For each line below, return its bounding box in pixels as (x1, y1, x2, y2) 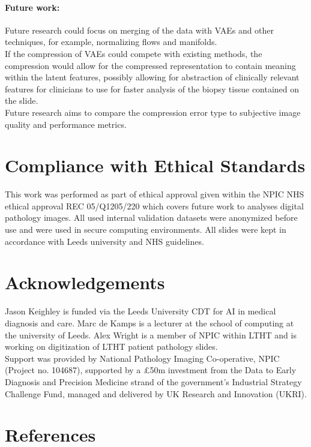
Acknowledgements (5, 270, 165, 295)
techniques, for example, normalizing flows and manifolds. (5, 35, 217, 48)
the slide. (5, 94, 38, 107)
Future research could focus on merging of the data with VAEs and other (5, 23, 274, 36)
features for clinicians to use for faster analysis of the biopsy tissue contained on (5, 82, 300, 95)
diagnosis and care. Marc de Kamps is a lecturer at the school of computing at (5, 316, 294, 329)
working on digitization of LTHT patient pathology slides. (5, 340, 218, 353)
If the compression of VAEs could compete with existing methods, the (5, 47, 262, 59)
